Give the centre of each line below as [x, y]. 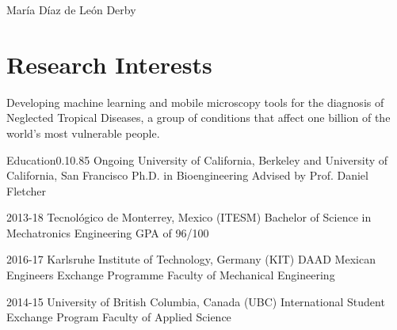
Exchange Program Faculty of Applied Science [119, 317]
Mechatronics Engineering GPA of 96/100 [108, 232]
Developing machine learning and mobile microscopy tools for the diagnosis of [195, 102]
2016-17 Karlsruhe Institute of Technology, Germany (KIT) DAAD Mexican [191, 259]
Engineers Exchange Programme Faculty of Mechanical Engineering [171, 275]
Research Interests [109, 64]
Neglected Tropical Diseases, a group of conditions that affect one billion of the [198, 118]
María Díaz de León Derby [71, 9]
